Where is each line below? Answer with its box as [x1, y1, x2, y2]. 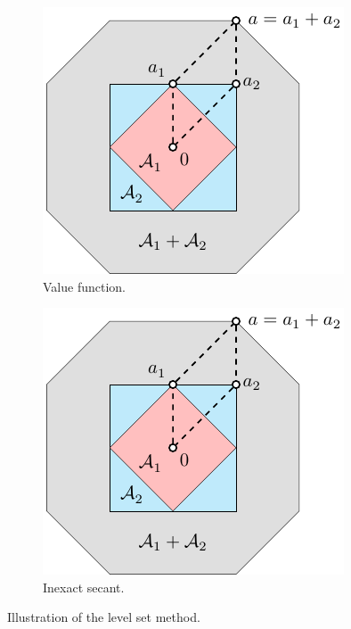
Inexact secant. [43, 577, 125, 596]
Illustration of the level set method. [7, 608, 200, 626]
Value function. [43, 277, 126, 295]
